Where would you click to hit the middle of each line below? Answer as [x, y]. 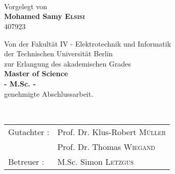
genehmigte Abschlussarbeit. [49, 93]
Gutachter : [29, 132]
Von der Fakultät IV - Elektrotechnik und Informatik [88, 43]
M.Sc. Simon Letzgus [96, 161]
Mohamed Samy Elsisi [45, 16]
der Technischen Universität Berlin [59, 53]
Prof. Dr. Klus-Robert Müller [112, 132]
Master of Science [36, 73]
